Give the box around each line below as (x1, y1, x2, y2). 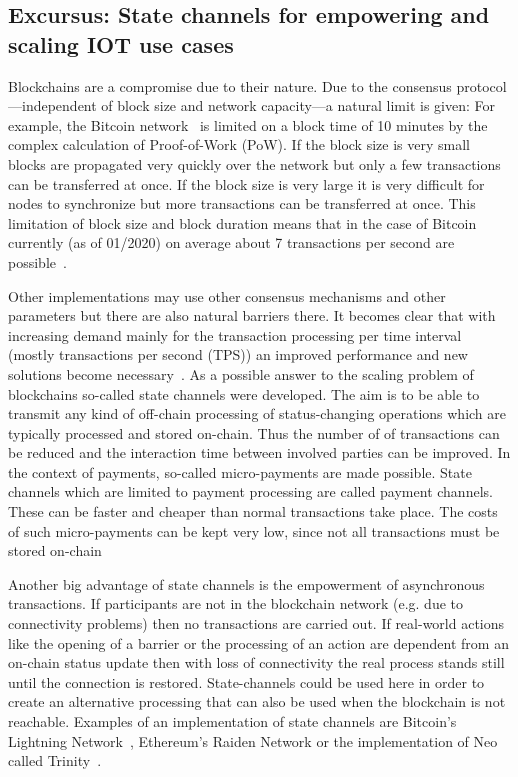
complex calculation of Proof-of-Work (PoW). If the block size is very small (8, 134, 470, 155)
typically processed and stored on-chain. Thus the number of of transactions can (8, 422, 500, 443)
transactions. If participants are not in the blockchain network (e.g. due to (8, 593, 464, 614)
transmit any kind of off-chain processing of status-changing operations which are (8, 403, 507, 424)
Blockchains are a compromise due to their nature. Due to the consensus (8, 75, 452, 96)
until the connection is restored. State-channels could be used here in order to (8, 671, 485, 692)
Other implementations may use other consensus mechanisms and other (8, 285, 446, 306)
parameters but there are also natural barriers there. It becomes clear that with (8, 305, 496, 326)
